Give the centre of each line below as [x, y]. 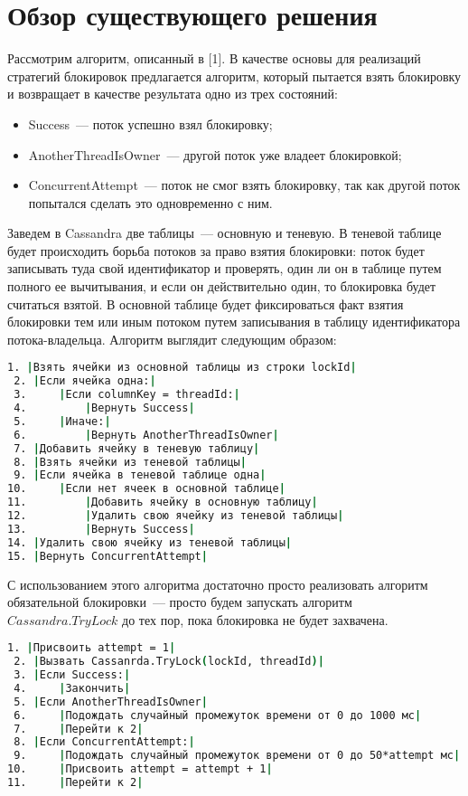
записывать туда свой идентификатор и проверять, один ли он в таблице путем [225, 268]
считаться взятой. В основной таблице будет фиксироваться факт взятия [206, 303]
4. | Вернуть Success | [104, 408]
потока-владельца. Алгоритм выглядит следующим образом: [172, 339]
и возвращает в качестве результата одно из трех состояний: [173, 94]
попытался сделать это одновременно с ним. [150, 202]
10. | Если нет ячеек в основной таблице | [146, 489]
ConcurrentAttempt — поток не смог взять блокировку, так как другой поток [244, 185]
